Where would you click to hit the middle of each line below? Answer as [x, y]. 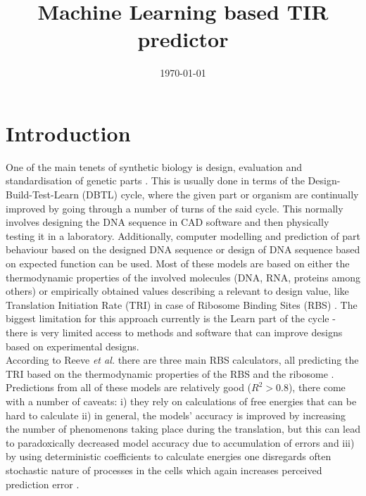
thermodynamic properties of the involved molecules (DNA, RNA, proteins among [183, 277]
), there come [317, 387]
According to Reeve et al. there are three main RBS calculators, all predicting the [182, 360]
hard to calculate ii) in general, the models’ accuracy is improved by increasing [176, 415]
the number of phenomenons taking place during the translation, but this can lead [183, 429]
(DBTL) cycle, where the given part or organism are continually [220, 195]
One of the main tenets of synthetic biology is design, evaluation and [154, 166]
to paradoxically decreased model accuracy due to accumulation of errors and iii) [180, 442]
